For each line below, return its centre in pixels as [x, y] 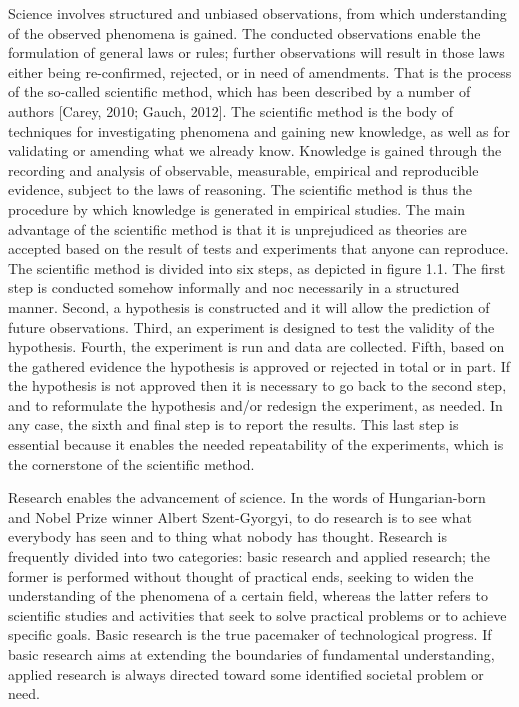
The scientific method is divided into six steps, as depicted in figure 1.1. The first [257, 267]
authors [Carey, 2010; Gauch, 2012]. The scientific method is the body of [230, 110]
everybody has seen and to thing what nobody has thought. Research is [227, 536]
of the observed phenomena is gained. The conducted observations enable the [244, 32]
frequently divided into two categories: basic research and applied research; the [249, 556]
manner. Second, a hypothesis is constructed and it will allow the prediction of [249, 306]
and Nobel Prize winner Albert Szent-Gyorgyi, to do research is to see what [240, 516]
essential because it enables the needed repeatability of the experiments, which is [256, 444]
